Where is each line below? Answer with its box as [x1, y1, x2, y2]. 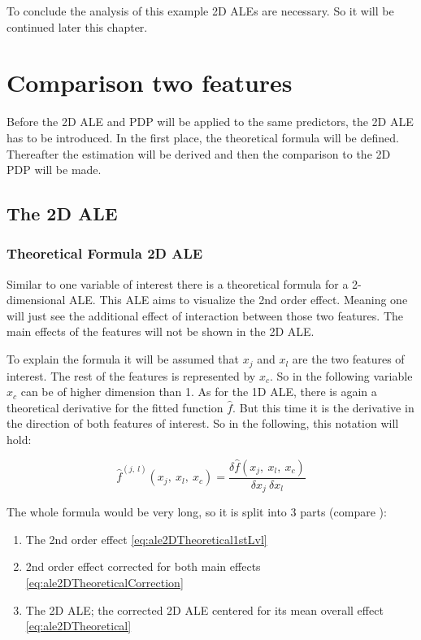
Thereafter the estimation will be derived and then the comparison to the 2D [7, 145, 391, 162]
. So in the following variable [269, 367, 413, 384]
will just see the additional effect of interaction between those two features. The [7, 307, 403, 324]
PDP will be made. [7, 161, 102, 178]
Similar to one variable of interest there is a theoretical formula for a [7, 275, 349, 292]
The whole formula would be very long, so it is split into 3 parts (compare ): [7, 503, 387, 520]
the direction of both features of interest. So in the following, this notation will [7, 415, 399, 432]
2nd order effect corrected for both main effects [25, 558, 261, 575]
